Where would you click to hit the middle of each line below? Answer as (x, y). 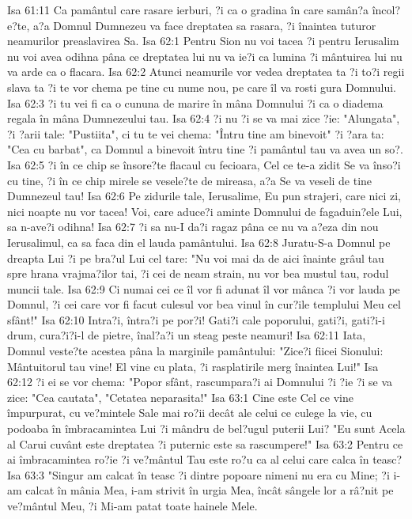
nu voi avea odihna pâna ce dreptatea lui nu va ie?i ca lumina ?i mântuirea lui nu (205, 56)
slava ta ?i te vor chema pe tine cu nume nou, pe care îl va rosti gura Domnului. (202, 87)
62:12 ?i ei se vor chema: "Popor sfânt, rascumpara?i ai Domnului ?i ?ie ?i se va (200, 382)
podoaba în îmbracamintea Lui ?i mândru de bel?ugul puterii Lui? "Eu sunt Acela (206, 428)
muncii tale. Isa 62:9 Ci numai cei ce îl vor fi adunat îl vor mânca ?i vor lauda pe (204, 288)
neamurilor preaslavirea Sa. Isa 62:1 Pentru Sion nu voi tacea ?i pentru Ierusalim (203, 41)
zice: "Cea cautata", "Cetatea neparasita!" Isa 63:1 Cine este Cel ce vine (181, 397)
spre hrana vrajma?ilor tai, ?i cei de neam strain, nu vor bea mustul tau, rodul (198, 273)
